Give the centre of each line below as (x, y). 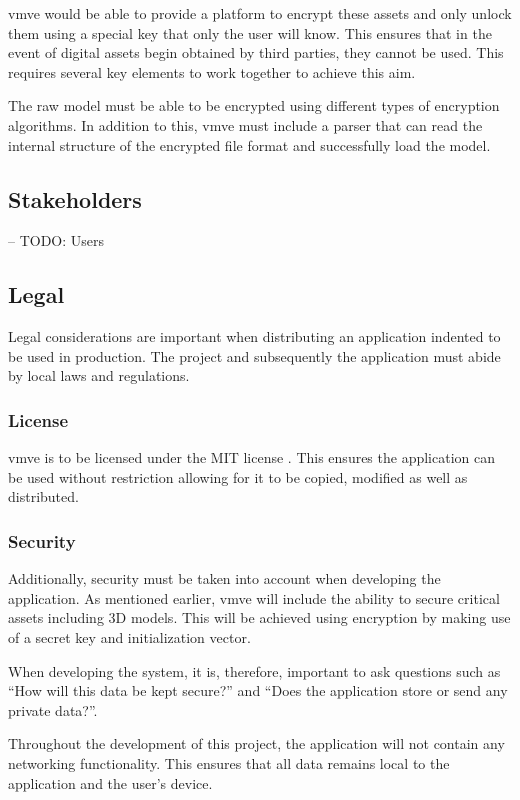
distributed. (43, 496)
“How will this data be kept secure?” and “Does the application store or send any (258, 690)
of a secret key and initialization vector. (129, 636)
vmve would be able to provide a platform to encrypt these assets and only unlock (260, 13)
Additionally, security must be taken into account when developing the (224, 578)
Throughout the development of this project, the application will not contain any (256, 743)
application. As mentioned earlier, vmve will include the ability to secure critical (254, 597)
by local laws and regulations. (99, 375)
